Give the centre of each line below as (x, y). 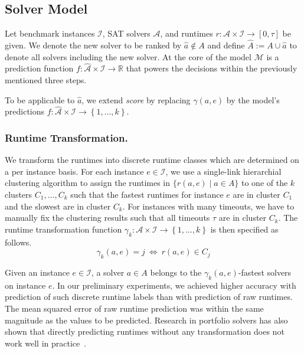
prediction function (39, 68)
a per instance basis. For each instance (74, 171)
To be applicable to (40, 99)
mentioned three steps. (46, 80)
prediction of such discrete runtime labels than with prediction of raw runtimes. (149, 297)
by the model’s (253, 99)
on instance (25, 285)
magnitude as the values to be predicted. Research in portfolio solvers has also (146, 320)
